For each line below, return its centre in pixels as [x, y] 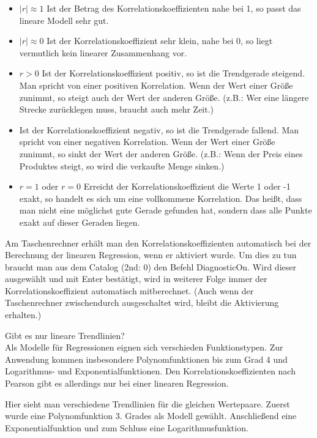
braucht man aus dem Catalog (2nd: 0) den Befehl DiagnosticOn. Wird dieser [151, 266]
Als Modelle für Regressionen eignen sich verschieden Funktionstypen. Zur [144, 347]
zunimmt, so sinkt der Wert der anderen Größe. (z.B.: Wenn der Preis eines [161, 153]
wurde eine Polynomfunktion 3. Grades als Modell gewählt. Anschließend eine [151, 416]
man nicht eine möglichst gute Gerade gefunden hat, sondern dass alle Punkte [166, 210]
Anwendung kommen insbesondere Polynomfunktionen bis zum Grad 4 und [146, 359]
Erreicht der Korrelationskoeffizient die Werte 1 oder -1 [187, 186]
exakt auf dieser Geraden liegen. [80, 222]
